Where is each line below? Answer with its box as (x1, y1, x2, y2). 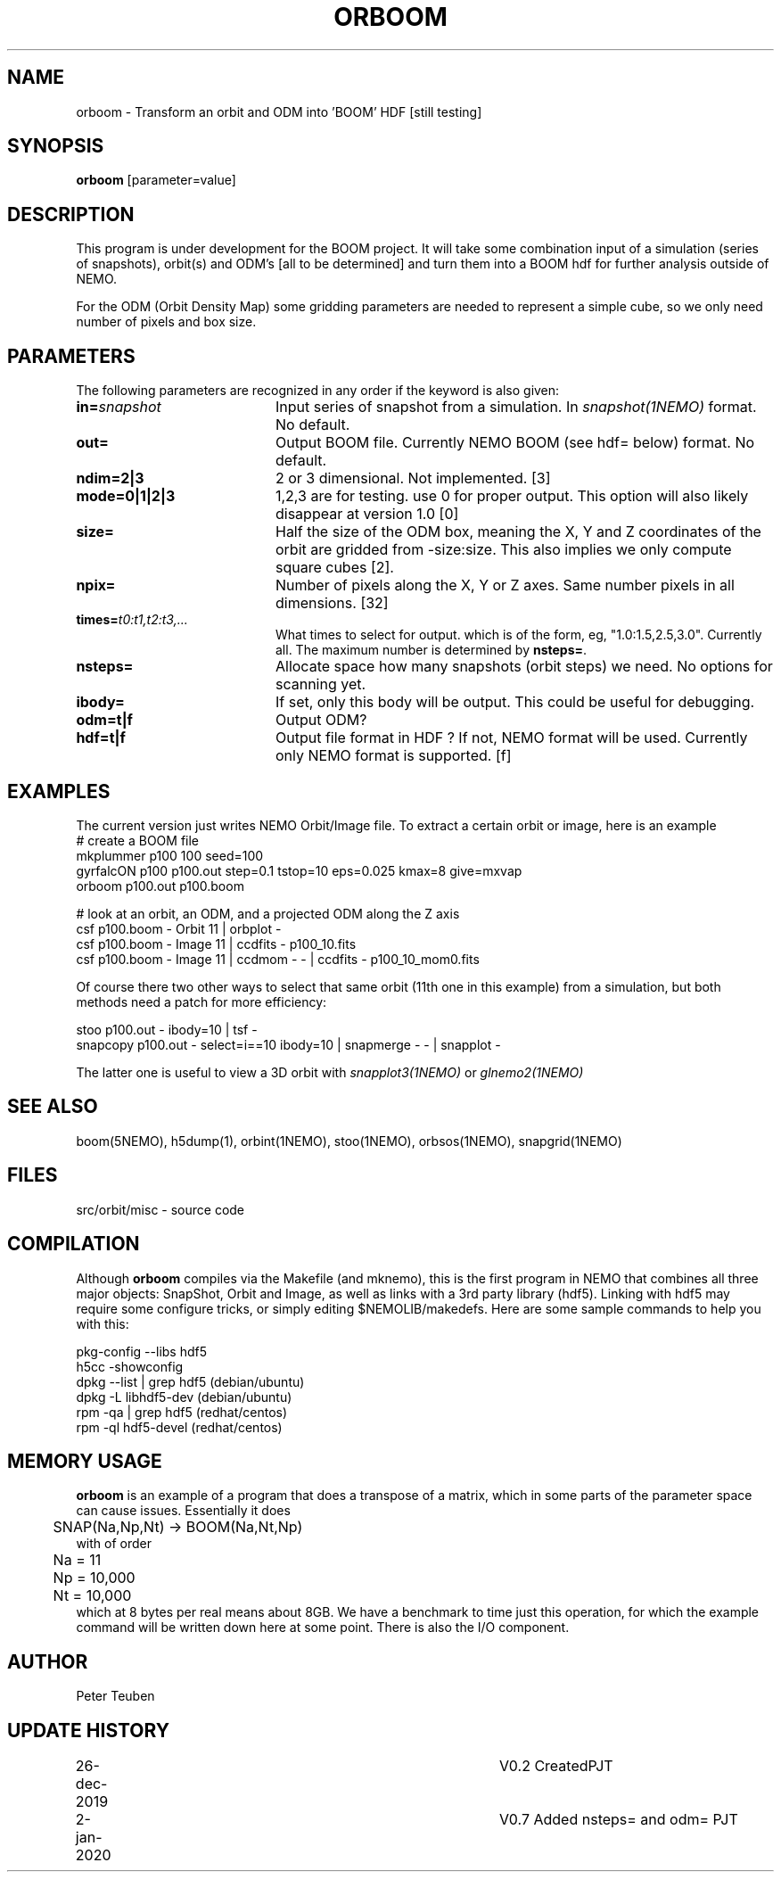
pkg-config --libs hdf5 (76, 1343, 208, 1359)
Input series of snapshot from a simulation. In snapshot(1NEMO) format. (275, 398, 757, 416)
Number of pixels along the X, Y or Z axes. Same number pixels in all (275, 576, 735, 595)
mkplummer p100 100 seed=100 (76, 847, 264, 863)
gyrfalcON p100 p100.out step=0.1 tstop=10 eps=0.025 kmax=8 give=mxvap (76, 862, 522, 878)
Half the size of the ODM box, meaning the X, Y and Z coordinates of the (275, 523, 761, 541)
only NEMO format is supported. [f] (275, 746, 512, 765)
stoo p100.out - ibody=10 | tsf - (76, 1021, 258, 1037)
